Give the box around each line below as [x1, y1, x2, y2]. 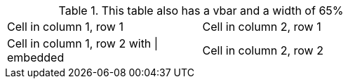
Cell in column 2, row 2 [202, 43, 323, 57]
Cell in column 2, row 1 [202, 20, 321, 34]
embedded [7, 50, 65, 64]
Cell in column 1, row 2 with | [7, 36, 159, 50]
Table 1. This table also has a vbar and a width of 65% [58, 3, 344, 17]
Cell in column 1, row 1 [7, 20, 123, 34]
